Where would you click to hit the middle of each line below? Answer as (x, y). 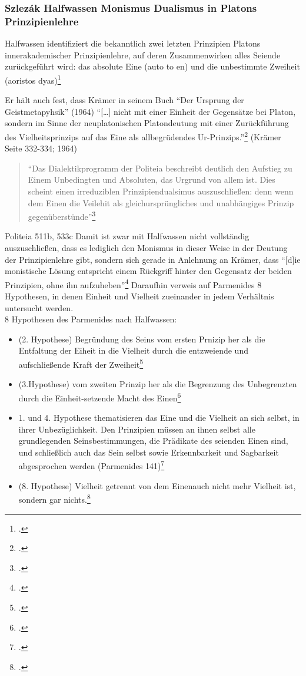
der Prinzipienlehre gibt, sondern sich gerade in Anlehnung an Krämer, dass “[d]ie (153, 259)
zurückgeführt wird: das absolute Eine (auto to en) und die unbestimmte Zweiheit (152, 66)
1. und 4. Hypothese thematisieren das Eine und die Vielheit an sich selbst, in (159, 418)
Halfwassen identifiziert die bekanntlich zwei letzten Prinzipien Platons (133, 43)
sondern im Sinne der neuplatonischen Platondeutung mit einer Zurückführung (147, 123)
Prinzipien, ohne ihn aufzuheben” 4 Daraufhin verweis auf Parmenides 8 (133, 283)
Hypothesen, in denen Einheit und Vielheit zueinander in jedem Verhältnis (139, 296)
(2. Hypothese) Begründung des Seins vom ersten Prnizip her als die (142, 339)
